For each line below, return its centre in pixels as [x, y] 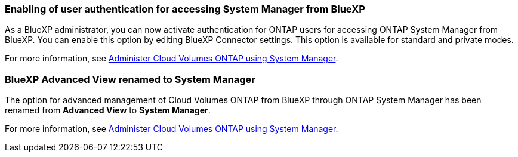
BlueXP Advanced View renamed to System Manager [130, 79]
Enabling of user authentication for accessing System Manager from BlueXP [185, 9]
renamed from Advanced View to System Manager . [108, 110]
